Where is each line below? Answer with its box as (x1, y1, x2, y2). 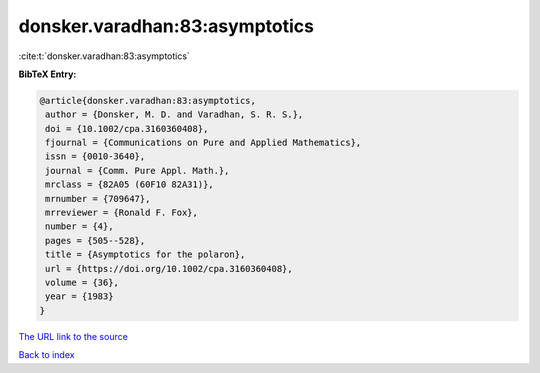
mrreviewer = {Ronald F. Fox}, (45, 207, 199, 219)
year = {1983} (45, 291, 114, 302)
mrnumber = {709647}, (45, 193, 151, 204)
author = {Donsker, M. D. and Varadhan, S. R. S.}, (45, 109, 304, 120)
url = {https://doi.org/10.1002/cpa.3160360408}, (45, 263, 294, 274)
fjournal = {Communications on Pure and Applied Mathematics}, (45, 137, 362, 149)
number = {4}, (45, 221, 114, 232)
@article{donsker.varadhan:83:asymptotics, (39, 95, 257, 106)
